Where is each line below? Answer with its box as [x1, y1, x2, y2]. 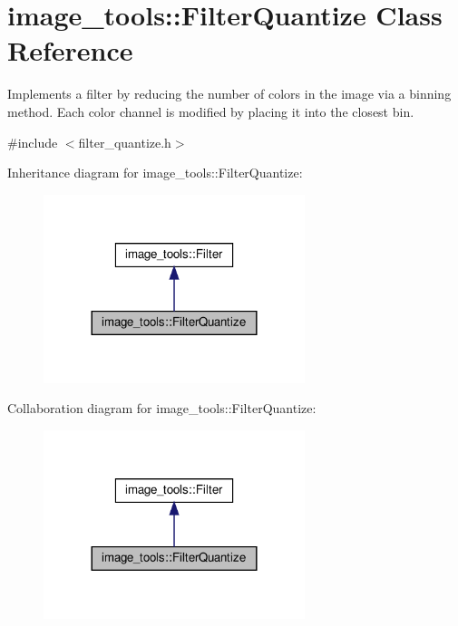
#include [7, 132, 58, 151]
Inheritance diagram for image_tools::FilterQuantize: [7, 163, 303, 182]
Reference [7, 32, 133, 69]
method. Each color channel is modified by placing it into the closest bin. [7, 101, 414, 120]
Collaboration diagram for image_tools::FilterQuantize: [7, 399, 317, 418]
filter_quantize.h [78, 132, 171, 151]
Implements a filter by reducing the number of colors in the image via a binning [7, 84, 452, 103]
